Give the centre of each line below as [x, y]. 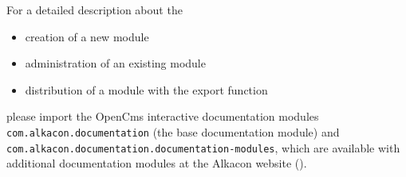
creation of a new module [87, 36]
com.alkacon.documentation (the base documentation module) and [173, 131]
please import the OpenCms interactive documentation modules [163, 116]
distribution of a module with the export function [146, 89]
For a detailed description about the [95, 10]
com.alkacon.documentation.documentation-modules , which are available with [203, 147]
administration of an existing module [115, 63]
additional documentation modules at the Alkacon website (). [157, 163]
